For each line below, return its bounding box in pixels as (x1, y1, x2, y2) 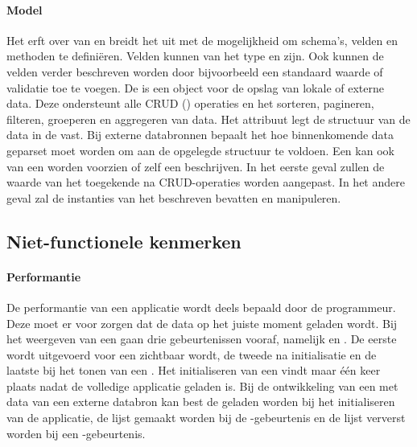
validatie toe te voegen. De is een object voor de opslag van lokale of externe (6, 79, 384, 96)
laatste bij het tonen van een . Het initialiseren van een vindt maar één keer (6, 362, 381, 379)
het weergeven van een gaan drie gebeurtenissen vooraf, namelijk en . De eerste (6, 330, 397, 347)
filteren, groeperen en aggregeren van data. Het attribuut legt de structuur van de (6, 110, 411, 127)
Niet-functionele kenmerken (6, 228, 242, 253)
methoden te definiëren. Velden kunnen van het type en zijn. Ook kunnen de (6, 47, 384, 64)
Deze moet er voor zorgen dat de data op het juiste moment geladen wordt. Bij (6, 314, 398, 331)
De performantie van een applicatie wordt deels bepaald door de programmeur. (6, 298, 396, 315)
